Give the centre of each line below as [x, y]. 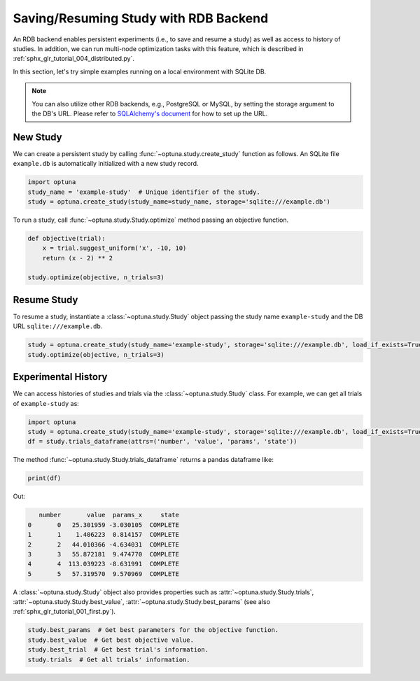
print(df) [44, 478]
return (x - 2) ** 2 [78, 258]
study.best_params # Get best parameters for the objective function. [153, 630]
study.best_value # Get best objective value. [111, 640]
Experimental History [60, 377]
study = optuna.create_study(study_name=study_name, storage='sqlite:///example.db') [179, 202]
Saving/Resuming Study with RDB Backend [141, 18]
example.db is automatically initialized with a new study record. [106, 164]
